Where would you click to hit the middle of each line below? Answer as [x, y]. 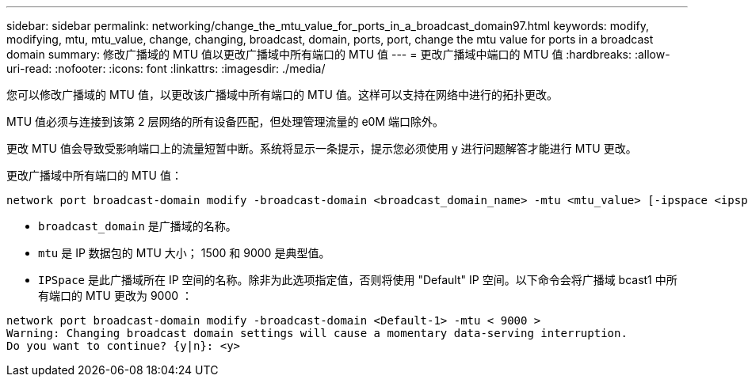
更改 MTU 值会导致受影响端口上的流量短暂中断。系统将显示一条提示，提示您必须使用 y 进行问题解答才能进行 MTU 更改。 [322, 148]
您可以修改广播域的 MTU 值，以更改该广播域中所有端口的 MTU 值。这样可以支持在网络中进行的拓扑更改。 [282, 95]
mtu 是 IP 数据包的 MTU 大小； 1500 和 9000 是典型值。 [184, 253]
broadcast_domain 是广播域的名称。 [137, 226]
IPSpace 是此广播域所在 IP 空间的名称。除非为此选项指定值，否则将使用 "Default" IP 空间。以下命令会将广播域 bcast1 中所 [358, 280]
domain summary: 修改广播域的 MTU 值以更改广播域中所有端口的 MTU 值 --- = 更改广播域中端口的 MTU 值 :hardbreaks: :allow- [338, 54]
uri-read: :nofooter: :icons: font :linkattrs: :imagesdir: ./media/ [166, 68]
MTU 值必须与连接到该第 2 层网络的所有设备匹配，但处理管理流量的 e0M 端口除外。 [225, 121]
